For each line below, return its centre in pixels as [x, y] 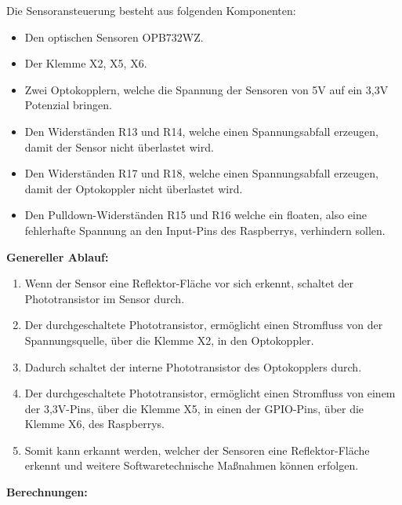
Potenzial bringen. [68, 105]
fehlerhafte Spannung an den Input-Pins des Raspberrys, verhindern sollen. [205, 230]
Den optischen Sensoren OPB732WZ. [114, 37]
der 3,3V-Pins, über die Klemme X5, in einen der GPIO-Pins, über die [194, 408]
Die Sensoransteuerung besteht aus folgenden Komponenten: [151, 10]
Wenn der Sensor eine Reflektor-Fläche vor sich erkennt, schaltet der [189, 283]
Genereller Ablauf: [58, 256]
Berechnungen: [47, 492]
